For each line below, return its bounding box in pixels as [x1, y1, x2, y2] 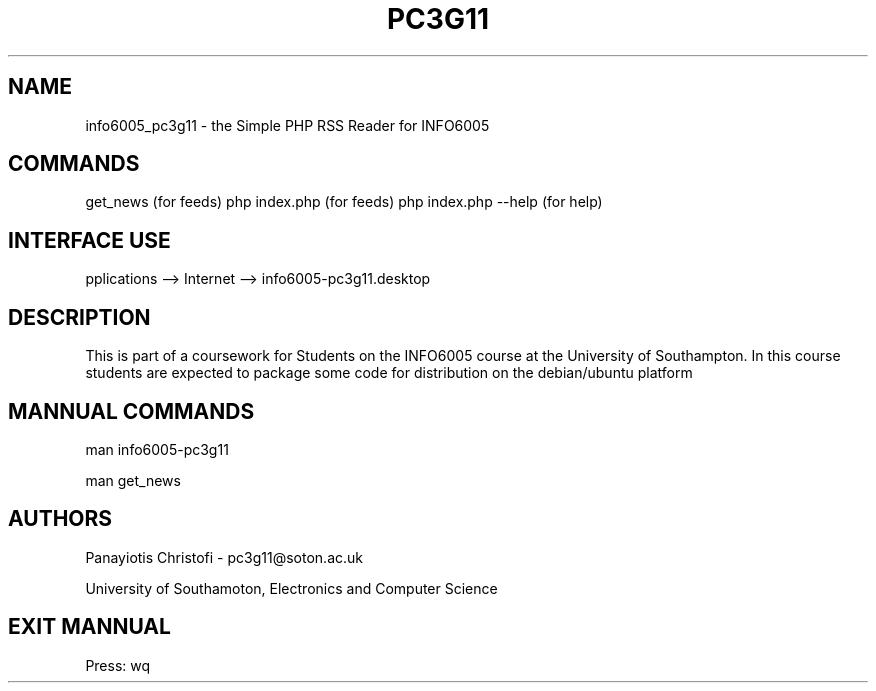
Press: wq [85, 656, 151, 674]
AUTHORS [8, 506, 113, 532]
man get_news [85, 471, 181, 489]
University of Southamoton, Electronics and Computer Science [85, 579, 498, 597]
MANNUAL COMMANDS [8, 398, 255, 424]
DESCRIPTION [8, 304, 151, 330]
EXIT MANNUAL [8, 614, 171, 640]
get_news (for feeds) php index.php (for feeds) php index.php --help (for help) [85, 193, 603, 211]
